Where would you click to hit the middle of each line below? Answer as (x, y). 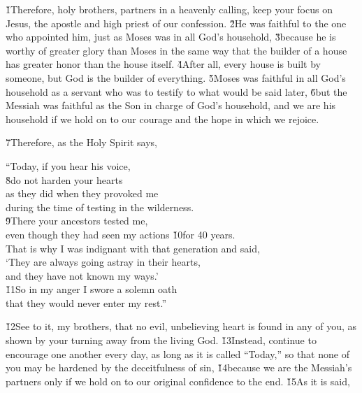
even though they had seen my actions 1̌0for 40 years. (121, 234)
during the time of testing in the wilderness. (100, 207)
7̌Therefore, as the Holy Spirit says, (81, 142)
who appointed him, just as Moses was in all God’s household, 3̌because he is (171, 37)
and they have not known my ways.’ (82, 275)
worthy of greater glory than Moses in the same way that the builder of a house (176, 50)
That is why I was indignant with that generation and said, (133, 248)
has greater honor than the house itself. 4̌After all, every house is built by (163, 64)
